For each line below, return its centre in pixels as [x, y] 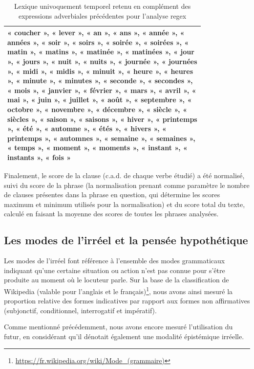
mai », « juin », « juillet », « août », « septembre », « [100, 100]
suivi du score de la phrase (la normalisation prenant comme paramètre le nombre [127, 185]
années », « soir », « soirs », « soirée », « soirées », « [98, 42]
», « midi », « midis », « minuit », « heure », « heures [100, 71]
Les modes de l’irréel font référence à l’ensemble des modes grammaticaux [115, 261]
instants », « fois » [39, 157]
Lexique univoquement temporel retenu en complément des [102, 6]
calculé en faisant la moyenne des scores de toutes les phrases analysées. [111, 214]
